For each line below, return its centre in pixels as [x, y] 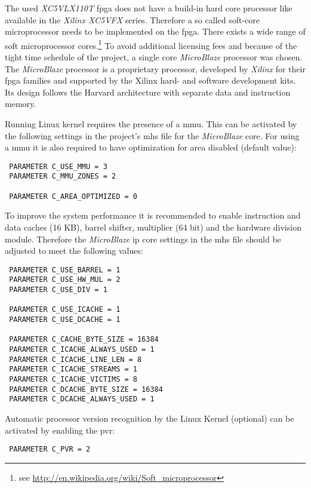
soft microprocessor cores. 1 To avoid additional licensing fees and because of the [151, 44]
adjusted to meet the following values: [74, 251]
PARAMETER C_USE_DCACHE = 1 [65, 320]
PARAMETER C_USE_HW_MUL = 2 [65, 280]
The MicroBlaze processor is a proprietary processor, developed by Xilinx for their [155, 68]
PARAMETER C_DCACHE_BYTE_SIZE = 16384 [86, 389]
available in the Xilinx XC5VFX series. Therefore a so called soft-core [132, 19]
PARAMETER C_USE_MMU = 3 [58, 166]
